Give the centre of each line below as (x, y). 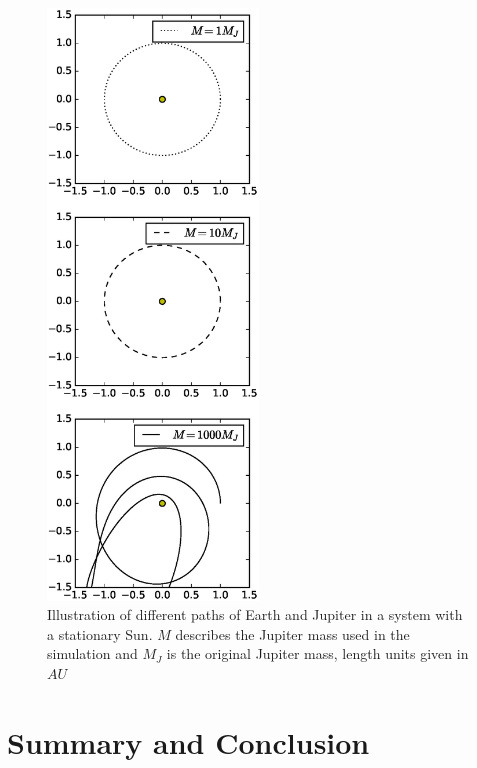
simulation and (92, 653)
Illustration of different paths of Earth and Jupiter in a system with (255, 614)
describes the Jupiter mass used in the (292, 633)
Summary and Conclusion (188, 741)
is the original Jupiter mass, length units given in (317, 653)
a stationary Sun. (100, 633)
